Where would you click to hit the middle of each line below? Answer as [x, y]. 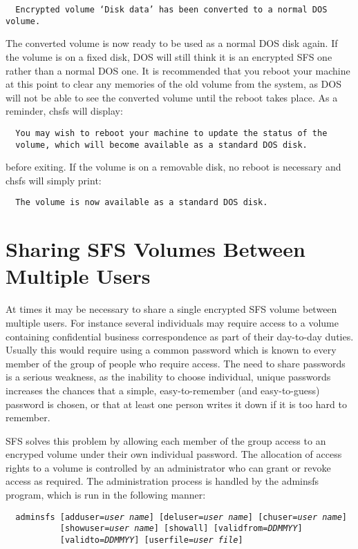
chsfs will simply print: [54, 180]
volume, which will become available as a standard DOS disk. [161, 145]
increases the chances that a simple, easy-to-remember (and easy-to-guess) [163, 390]
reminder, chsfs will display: [64, 111]
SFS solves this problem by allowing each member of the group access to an [166, 440]
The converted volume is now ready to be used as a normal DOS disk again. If [172, 43]
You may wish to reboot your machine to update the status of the [171, 133]
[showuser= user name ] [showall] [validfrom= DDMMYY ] [181, 529]
